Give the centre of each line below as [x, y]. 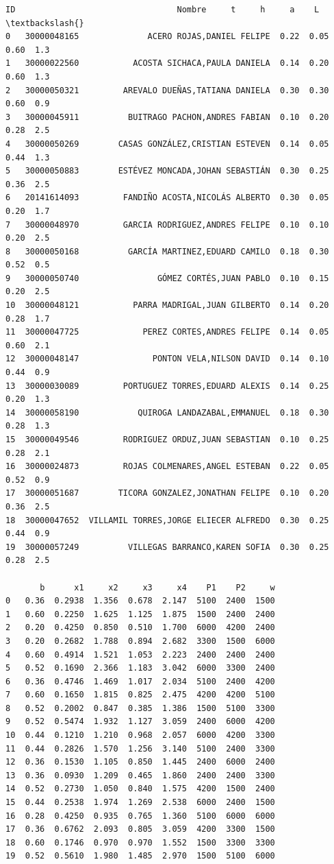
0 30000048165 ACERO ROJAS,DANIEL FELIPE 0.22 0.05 [167, 37]
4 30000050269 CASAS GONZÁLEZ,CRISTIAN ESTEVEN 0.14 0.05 [167, 144]
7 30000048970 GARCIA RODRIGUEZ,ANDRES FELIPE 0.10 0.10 [167, 225]
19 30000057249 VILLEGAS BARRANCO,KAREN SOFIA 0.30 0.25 [167, 547]
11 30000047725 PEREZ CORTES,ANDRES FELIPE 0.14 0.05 [167, 332]
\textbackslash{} [45, 23]
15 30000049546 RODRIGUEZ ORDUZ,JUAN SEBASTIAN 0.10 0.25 [167, 440]
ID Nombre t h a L [163, 10]
